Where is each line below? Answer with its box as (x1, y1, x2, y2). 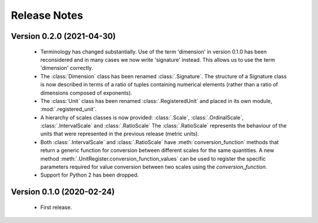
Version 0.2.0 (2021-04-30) (11, 31, 116, 41)
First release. (40, 204, 72, 211)
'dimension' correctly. (40, 65, 94, 72)
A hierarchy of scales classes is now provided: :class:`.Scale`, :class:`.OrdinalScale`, (40, 114, 244, 121)
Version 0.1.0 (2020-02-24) (11, 187, 115, 197)
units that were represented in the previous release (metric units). (40, 130, 200, 138)
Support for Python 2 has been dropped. (40, 171, 139, 179)
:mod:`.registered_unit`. (40, 106, 97, 113)
